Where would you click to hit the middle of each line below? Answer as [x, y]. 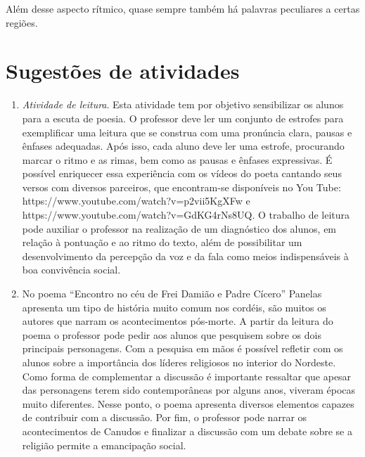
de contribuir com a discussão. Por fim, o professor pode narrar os [165, 417]
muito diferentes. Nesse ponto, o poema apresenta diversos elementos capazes [188, 403]
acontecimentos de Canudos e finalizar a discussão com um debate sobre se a [187, 431]
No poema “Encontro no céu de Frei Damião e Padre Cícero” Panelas [172, 294]
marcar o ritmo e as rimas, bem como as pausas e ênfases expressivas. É [177, 159]
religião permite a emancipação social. [104, 445]
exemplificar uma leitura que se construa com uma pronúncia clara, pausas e [187, 132]
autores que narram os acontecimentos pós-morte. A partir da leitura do [178, 321]
